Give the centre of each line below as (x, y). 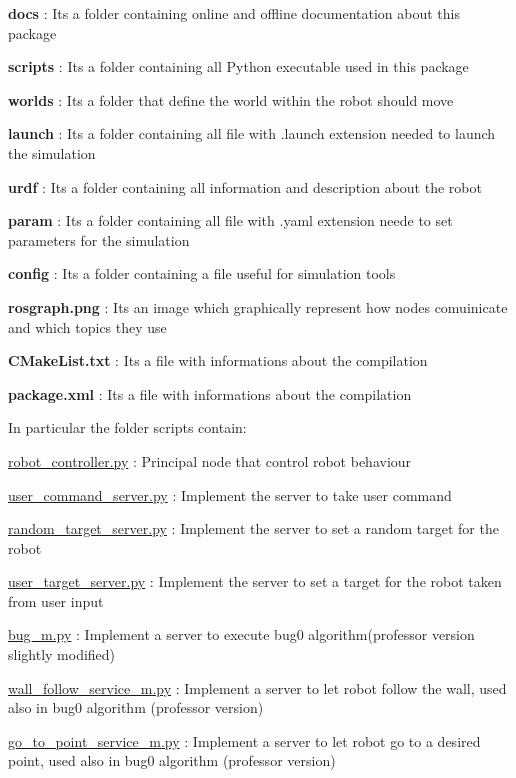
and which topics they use (87, 326)
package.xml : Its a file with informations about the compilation (210, 393)
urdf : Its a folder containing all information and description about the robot (245, 186)
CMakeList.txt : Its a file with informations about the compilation (218, 360)
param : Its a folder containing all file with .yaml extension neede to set (230, 220)
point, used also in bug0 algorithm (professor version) (172, 760)
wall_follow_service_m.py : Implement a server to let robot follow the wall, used (257, 687)
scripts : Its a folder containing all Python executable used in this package (238, 66)
